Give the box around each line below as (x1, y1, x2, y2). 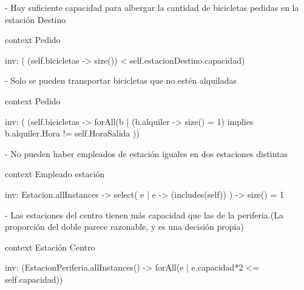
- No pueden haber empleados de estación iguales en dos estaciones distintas (5, 147, 288, 160)
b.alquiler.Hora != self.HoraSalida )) (5, 127, 140, 140)
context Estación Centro (5, 240, 95, 253)
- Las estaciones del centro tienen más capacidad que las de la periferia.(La (5, 208, 283, 221)
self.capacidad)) (5, 272, 63, 285)
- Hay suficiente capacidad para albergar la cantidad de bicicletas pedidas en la (5, 1, 299, 13)
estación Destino (5, 13, 66, 25)
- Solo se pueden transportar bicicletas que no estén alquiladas (5, 74, 237, 87)
